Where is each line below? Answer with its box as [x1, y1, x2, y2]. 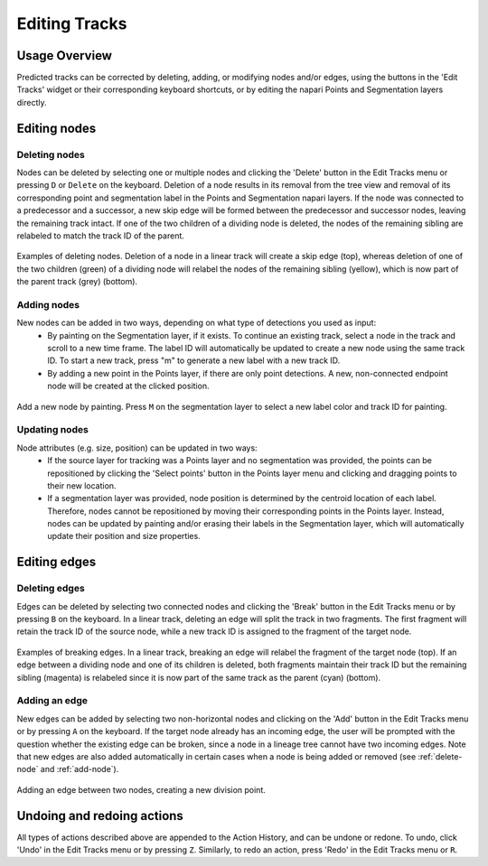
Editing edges [16, 554, 97, 570]
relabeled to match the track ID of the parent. [16, 230, 185, 241]
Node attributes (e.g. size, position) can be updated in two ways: [16, 442, 258, 453]
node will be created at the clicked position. [47, 380, 210, 392]
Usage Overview [16, 48, 113, 63]
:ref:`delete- [418, 750, 463, 762]
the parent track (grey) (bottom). [16, 276, 138, 287]
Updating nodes [16, 424, 89, 436]
